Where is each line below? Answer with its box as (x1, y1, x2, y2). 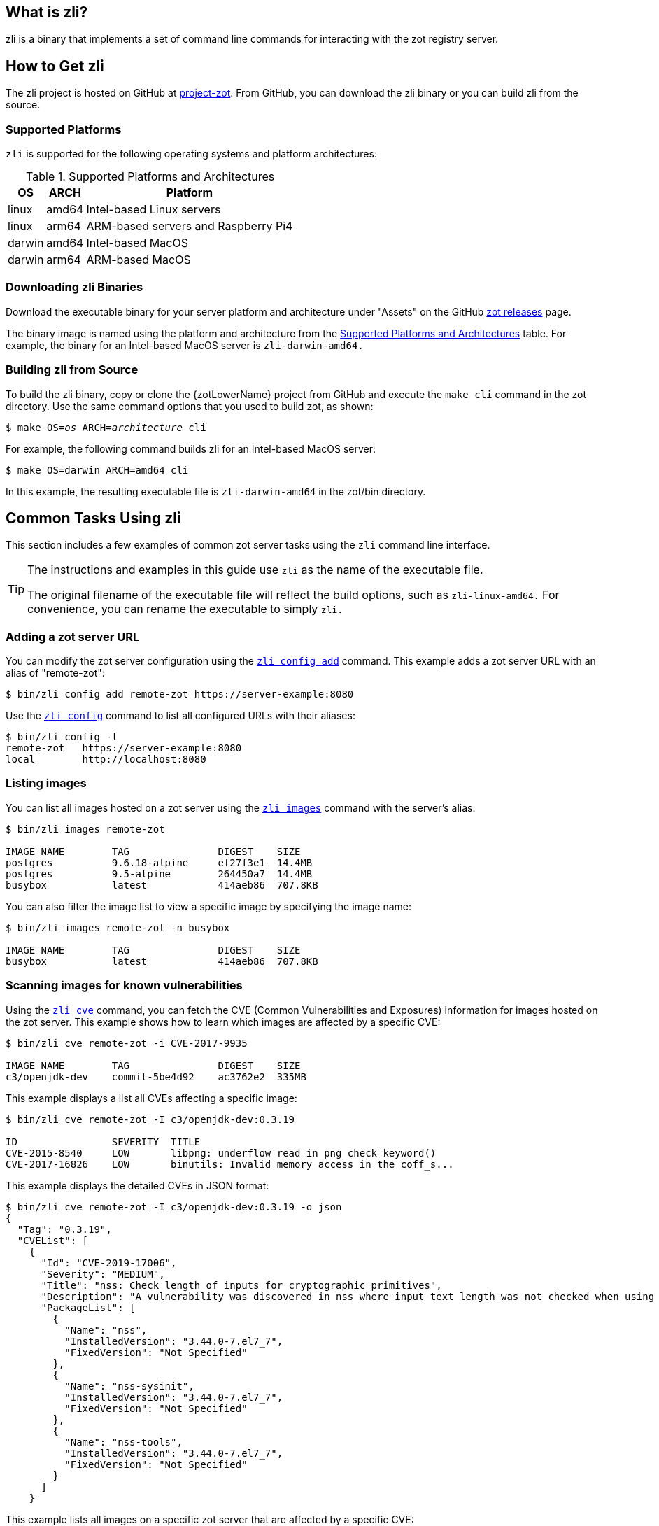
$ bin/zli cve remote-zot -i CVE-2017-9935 (6, 1037, 248, 1049)
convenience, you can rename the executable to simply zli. (27, 602, 343, 616)
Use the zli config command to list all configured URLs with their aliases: (6, 709, 355, 722)
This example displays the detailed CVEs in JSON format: (6, 1179, 269, 1192)
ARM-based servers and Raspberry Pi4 (86, 219, 293, 234)
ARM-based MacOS (86, 253, 191, 267)
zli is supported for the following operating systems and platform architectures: (6, 148, 377, 160)
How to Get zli (6, 57, 104, 75)
